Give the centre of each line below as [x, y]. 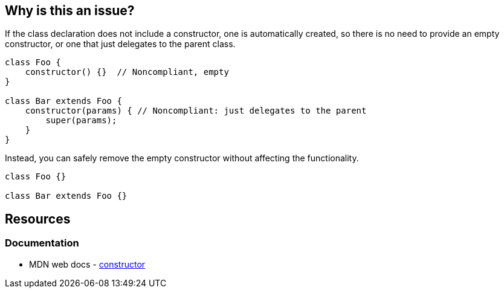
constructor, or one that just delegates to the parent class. [120, 44]
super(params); [81, 121]
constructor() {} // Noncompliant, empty [127, 72]
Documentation [42, 243]
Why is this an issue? [70, 11]
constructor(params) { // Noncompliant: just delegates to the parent [196, 111]
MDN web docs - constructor [87, 264]
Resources [38, 219]
